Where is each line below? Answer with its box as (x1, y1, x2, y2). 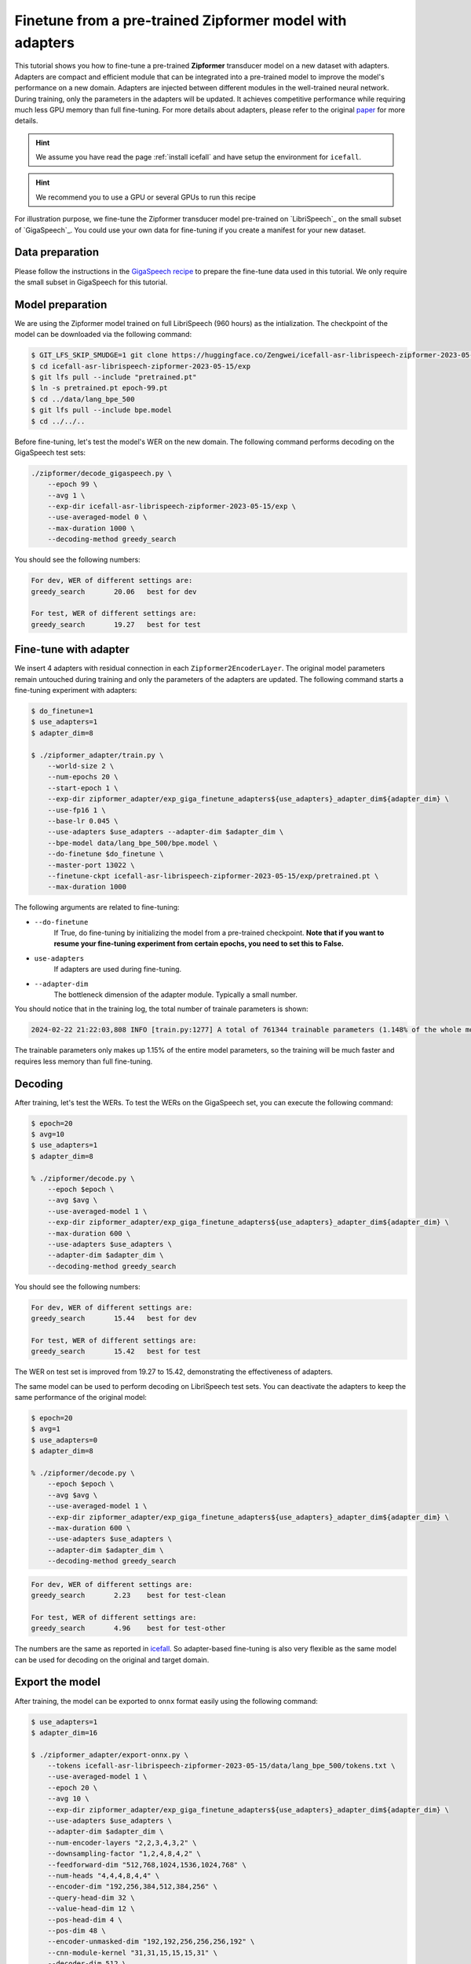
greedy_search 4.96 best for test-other (31, 1624, 226, 1633)
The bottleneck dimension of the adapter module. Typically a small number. (53, 990, 298, 999)
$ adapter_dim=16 (31, 1728, 98, 1737)
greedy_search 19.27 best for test (31, 620, 202, 628)
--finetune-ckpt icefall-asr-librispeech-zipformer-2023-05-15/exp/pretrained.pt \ (47, 871, 379, 880)
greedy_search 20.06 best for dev (31, 587, 197, 596)
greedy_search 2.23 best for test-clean (31, 1591, 226, 1600)
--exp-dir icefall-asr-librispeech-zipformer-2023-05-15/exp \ (47, 502, 297, 511)
